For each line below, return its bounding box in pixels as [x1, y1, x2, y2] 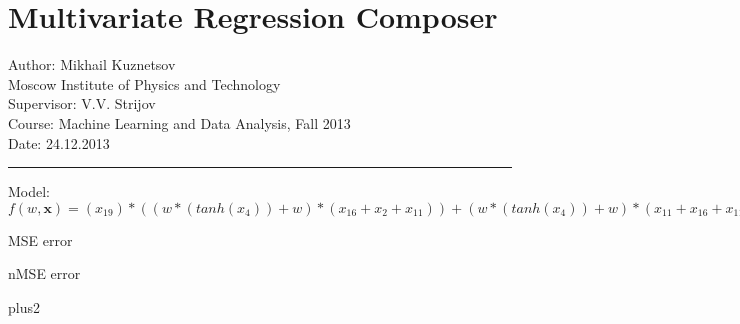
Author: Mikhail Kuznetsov [8, 54, 176, 75]
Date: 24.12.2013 [8, 132, 110, 153]
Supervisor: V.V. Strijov [8, 93, 156, 114]
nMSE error [8, 263, 81, 284]
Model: [8, 181, 51, 202]
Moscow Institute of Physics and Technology [8, 73, 281, 94]
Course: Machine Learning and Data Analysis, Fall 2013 [8, 112, 351, 133]
